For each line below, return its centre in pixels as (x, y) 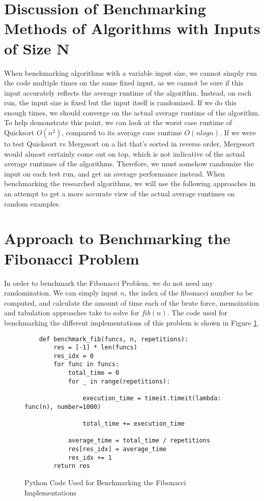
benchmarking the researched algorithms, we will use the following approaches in (130, 183)
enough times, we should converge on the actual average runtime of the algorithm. (132, 112)
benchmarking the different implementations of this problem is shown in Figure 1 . (132, 322)
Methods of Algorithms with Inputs (132, 28)
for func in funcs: (86, 364)
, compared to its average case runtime (122, 132)
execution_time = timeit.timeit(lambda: (152, 399)
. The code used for (197, 313)
